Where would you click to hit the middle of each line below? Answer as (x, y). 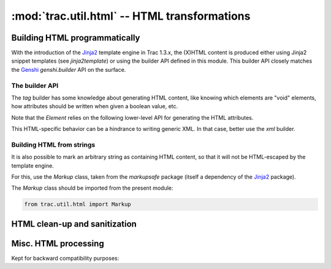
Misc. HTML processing (58, 244)
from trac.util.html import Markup (78, 205)
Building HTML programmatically (76, 38)
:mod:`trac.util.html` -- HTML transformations (131, 16)
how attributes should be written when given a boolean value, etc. (95, 106)
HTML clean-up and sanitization (74, 224)
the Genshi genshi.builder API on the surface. (69, 69)
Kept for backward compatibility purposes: (65, 258)
